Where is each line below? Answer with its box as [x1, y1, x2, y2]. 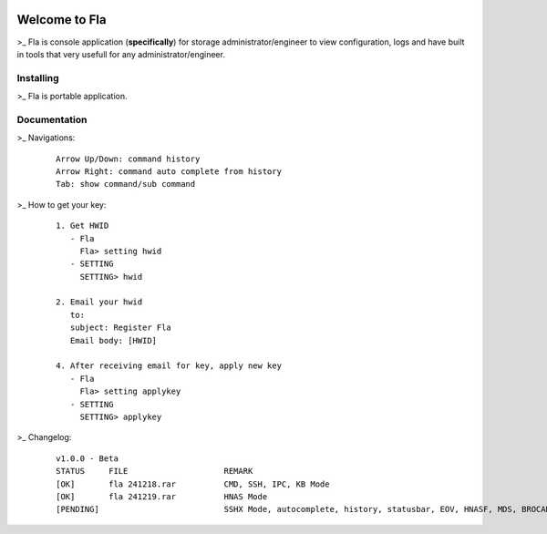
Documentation [16, 113, 88, 126]
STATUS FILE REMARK [56, 466, 253, 477]
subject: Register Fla [69, 323, 172, 333]
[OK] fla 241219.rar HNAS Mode [56, 491, 268, 501]
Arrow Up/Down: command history [56, 153, 201, 164]
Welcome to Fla [16, 12, 107, 27]
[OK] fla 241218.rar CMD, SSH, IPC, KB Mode [56, 478, 330, 489]
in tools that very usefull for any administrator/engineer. [16, 48, 225, 59]
